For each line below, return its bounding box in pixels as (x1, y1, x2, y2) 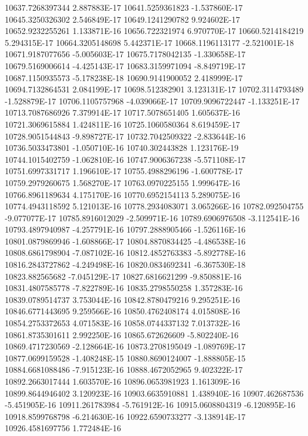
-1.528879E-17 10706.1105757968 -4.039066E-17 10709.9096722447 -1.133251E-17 (5, 94, 300, 107)
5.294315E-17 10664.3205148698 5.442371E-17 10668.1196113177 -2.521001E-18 (5, 36, 294, 48)
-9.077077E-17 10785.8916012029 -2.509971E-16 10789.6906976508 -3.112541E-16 (5, 211, 300, 224)
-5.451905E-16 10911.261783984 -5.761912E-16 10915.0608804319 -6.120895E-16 (5, 398, 295, 411)
